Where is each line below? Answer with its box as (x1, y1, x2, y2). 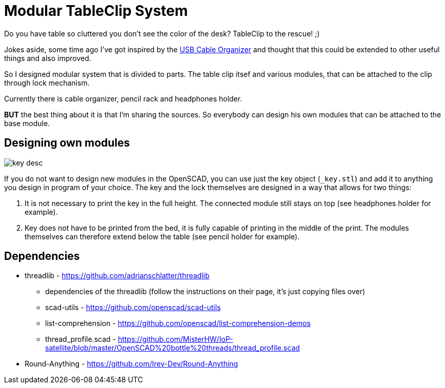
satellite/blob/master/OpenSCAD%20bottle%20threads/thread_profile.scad (45, 343, 300, 353)
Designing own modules (4, 136, 130, 150)
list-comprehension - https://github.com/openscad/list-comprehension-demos (45, 319, 311, 328)
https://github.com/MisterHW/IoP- (117, 335, 233, 344)
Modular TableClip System (4, 2, 188, 19)
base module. (4, 118, 50, 128)
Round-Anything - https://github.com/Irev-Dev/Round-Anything (25, 359, 238, 369)
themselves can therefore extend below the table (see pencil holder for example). (25, 232, 300, 241)
